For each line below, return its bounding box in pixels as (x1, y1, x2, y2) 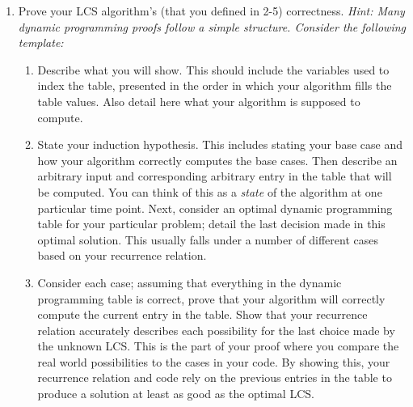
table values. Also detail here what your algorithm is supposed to (37, 92, 360, 109)
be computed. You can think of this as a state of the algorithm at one (37, 183, 382, 200)
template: (18, 34, 64, 51)
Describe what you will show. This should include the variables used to (37, 61, 390, 78)
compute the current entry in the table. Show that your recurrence (37, 306, 368, 323)
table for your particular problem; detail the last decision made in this (37, 215, 386, 232)
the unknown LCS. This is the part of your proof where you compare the (37, 337, 399, 354)
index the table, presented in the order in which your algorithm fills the (37, 77, 392, 94)
